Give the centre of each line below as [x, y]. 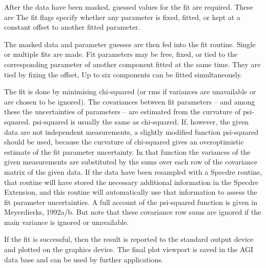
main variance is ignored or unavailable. [67, 222]
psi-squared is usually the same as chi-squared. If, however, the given [141, 121]
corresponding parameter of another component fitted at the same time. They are [132, 64]
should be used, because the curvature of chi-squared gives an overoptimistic [124, 142]
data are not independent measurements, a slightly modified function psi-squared [131, 131]
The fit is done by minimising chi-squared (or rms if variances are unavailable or [130, 91]
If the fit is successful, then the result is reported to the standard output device [129, 239]
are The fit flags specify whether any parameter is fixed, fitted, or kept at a [122, 17]
